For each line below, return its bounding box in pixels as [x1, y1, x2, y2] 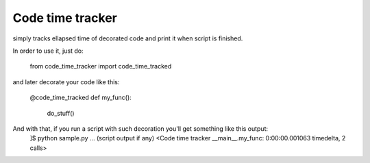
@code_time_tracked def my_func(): [29, 93, 132, 102]
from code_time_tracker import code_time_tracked [29, 62, 172, 71]
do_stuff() [47, 109, 75, 117]
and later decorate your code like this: [12, 77, 120, 86]
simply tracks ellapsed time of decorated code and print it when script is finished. [12, 34, 243, 42]
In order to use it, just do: [12, 47, 84, 55]
